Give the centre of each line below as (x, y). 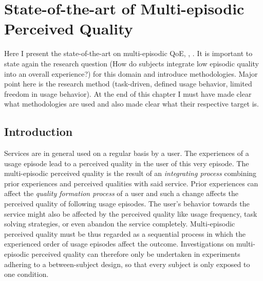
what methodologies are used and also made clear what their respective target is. (131, 104)
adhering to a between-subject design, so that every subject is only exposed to (127, 264)
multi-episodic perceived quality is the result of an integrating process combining (130, 173)
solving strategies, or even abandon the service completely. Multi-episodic (120, 224)
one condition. (26, 274)
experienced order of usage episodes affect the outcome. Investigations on (119, 244)
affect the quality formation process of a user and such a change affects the (121, 193)
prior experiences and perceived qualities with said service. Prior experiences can (131, 183)
